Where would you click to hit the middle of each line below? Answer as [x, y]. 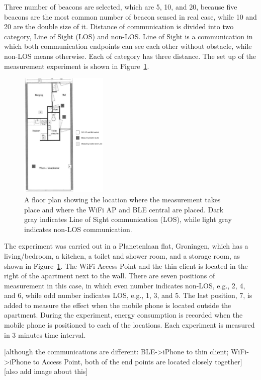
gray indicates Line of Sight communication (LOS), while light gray [128, 219]
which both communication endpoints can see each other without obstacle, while [128, 46]
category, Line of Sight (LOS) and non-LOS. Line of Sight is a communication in [128, 36]
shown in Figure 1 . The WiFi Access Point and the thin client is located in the [126, 265]
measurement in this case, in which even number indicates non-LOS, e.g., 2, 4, [125, 285]
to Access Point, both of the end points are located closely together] [138, 361]
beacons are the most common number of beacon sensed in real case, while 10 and [130, 16]
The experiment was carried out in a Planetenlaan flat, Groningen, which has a [126, 246]
